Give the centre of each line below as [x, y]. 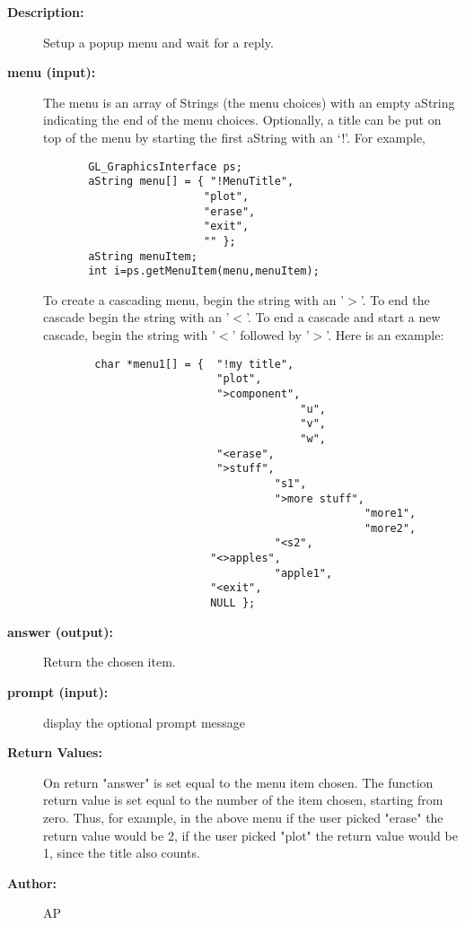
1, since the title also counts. [122, 853]
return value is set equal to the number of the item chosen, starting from [243, 800]
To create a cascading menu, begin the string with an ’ [194, 299]
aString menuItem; [143, 256]
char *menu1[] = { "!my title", [194, 364]
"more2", [390, 528]
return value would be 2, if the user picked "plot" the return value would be [250, 835]
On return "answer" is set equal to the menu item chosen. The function [238, 782]
